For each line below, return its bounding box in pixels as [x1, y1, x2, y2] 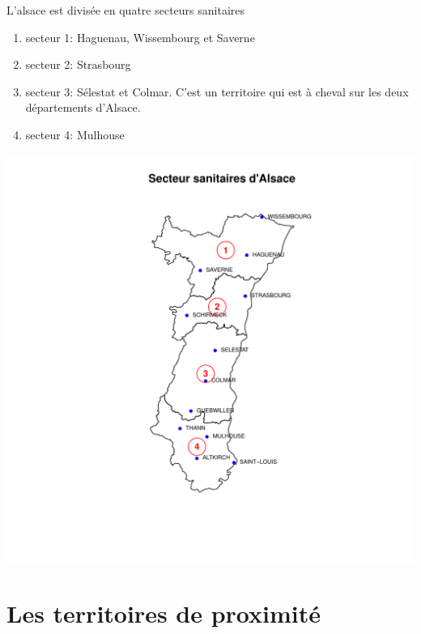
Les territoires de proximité [6, 597, 321, 630]
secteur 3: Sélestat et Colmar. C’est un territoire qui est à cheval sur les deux [25, 83, 409, 100]
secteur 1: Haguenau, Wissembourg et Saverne [25, 28, 255, 45]
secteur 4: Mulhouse [25, 126, 125, 143]
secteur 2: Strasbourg [25, 56, 131, 73]
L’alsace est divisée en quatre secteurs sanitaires [6, 2, 245, 18]
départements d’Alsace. [25, 99, 141, 116]
